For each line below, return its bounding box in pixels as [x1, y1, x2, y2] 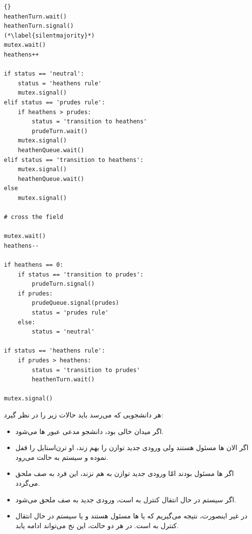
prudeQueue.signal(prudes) [32, 299, 119, 307]
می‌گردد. [15, 477, 40, 488]
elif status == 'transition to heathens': [4, 156, 144, 163]
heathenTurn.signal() [4, 22, 74, 30]
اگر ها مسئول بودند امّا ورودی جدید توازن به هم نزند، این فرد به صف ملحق [15, 468, 234, 478]
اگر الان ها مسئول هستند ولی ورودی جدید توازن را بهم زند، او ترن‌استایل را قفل [15, 442, 249, 453]
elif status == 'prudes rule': [4, 99, 105, 106]
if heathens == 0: [4, 261, 63, 269]
